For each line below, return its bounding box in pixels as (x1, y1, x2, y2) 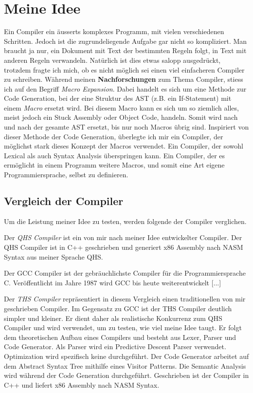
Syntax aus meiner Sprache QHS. (4, 251, 103, 262)
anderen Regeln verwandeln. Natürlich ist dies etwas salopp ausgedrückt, (4, 55, 221, 65)
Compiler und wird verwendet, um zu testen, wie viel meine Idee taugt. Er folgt (4, 322, 242, 333)
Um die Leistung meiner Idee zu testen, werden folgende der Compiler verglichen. (4, 216, 247, 226)
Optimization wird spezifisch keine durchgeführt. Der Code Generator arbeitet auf (4, 351, 249, 361)
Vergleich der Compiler (4, 193, 124, 208)
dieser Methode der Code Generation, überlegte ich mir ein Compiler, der (4, 131, 223, 141)
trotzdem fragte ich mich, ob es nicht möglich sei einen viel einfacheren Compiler (4, 64, 245, 75)
